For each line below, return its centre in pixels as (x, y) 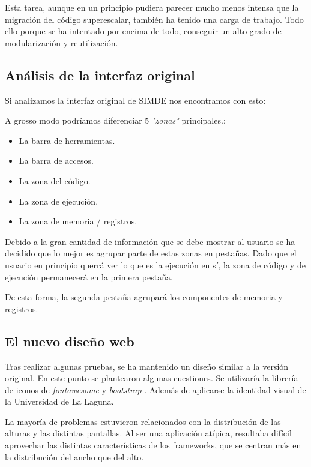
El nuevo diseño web (70, 341)
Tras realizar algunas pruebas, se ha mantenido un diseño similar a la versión (147, 366)
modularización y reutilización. (62, 42)
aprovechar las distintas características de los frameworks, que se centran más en (153, 445)
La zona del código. (55, 180)
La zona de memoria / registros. (78, 221)
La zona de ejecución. (59, 201)
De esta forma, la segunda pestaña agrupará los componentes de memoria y (144, 297)
